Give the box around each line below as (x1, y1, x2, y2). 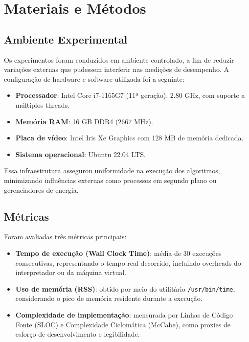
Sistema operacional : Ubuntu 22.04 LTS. (15, 149, 146, 159)
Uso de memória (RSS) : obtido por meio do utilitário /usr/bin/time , (15, 283, 235, 294)
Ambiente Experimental (4, 31, 128, 46)
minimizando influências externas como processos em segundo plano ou (4, 175, 217, 185)
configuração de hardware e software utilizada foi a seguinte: (4, 73, 184, 84)
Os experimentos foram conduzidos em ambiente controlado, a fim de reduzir (4, 54, 234, 65)
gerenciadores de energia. (4, 184, 79, 195)
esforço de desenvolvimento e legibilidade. (15, 329, 140, 339)
